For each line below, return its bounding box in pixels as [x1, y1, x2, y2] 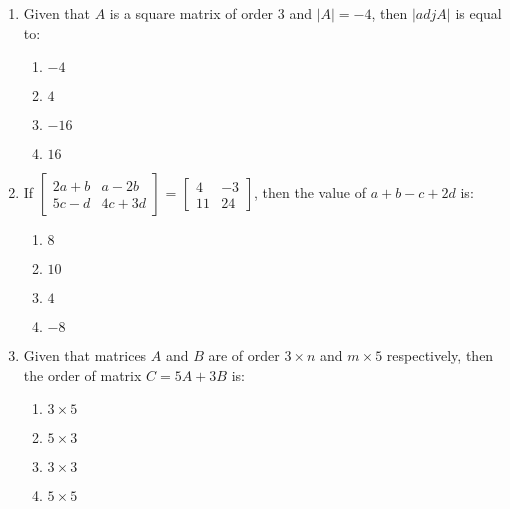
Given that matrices [23, 345, 147, 366]
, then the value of [254, 182, 366, 203]
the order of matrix [23, 364, 142, 385]
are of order [208, 345, 280, 366]
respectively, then [386, 345, 494, 366]
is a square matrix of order [109, 3, 274, 23]
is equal [455, 3, 502, 23]
